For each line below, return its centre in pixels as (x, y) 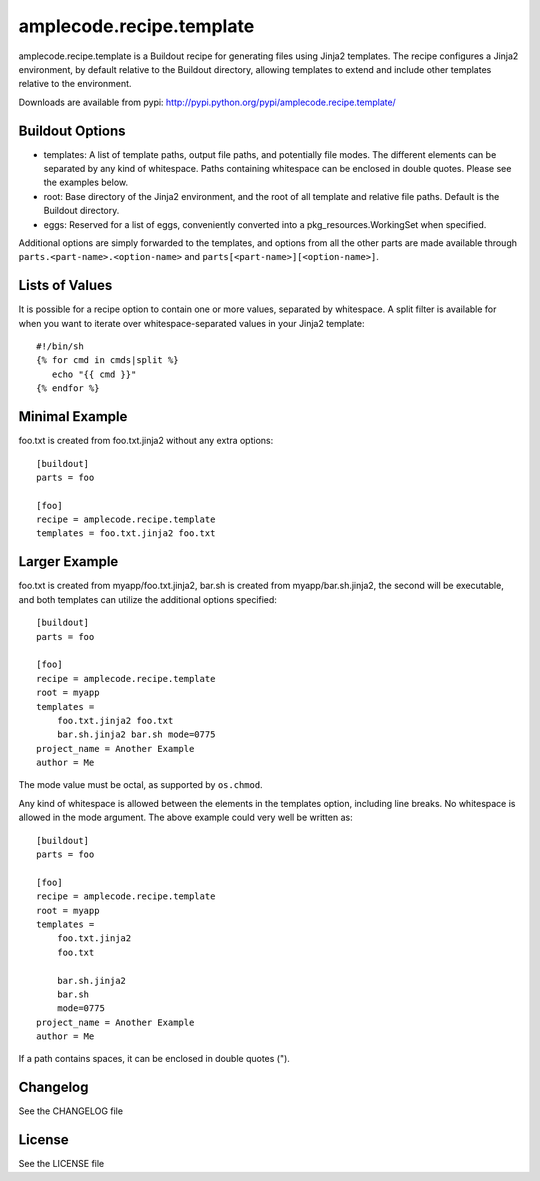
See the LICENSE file (61, 1164)
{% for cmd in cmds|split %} (107, 360)
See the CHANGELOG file (71, 1111)
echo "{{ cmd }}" (94, 374)
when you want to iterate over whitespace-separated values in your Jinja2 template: (191, 323)
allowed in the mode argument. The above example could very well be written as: (186, 817)
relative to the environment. (75, 84)
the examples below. (86, 182)
